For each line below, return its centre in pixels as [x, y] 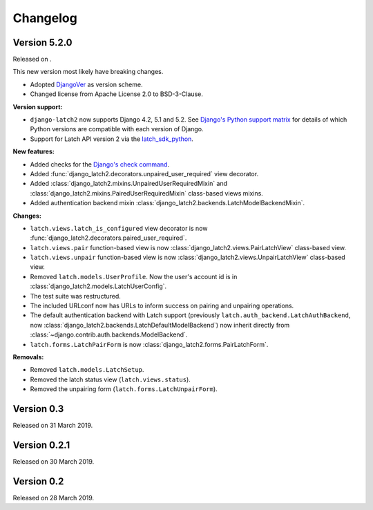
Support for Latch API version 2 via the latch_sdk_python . [112, 139]
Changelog [45, 18]
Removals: [28, 357]
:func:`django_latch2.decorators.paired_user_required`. [108, 238]
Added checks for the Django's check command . [99, 164]
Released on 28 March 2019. [54, 498]
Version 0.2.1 [41, 445]
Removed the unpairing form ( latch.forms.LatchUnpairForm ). [124, 389]
